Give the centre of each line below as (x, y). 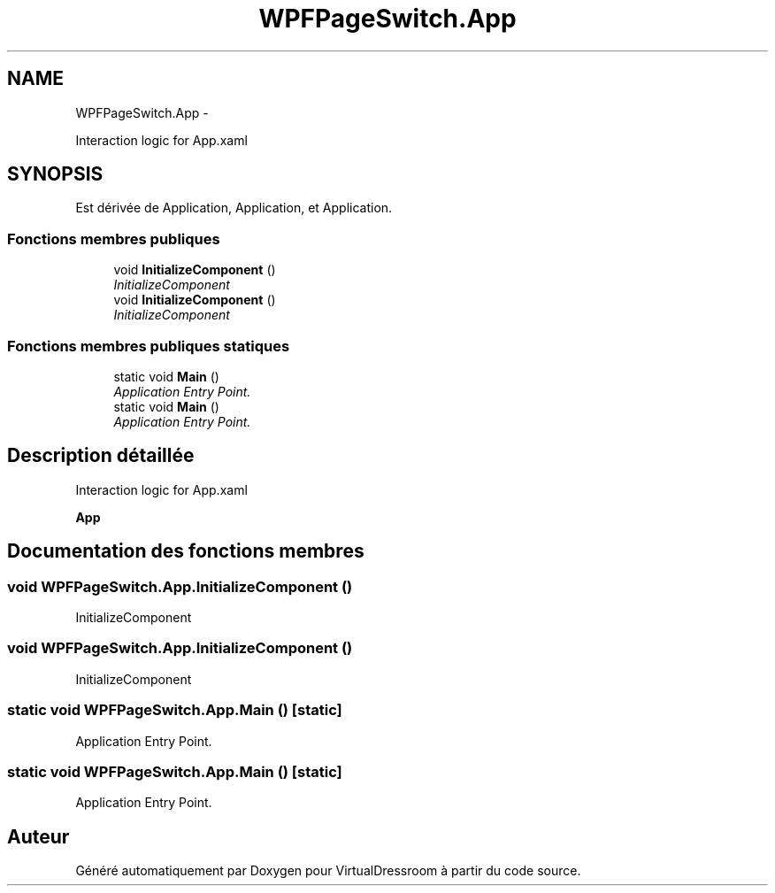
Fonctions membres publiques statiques (149, 346)
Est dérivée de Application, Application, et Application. (234, 208)
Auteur (38, 836)
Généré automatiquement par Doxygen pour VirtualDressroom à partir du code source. (328, 871)
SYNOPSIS (55, 174)
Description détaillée (101, 456)
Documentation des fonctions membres (186, 551)
